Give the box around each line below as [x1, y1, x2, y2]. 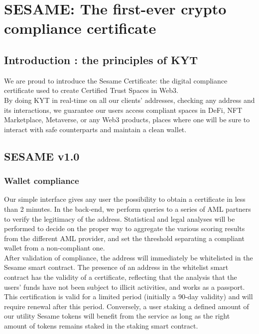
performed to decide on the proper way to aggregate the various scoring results [4, 223, 245, 234]
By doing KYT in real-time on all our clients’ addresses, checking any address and [4, 94, 255, 105]
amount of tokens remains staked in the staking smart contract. [4, 321, 198, 331]
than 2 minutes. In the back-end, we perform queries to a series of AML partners [4, 203, 251, 214]
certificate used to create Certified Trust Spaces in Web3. [4, 85, 178, 95]
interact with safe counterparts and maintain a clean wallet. [4, 124, 187, 134]
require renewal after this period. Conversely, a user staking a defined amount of [4, 301, 249, 311]
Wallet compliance [4, 174, 79, 187]
